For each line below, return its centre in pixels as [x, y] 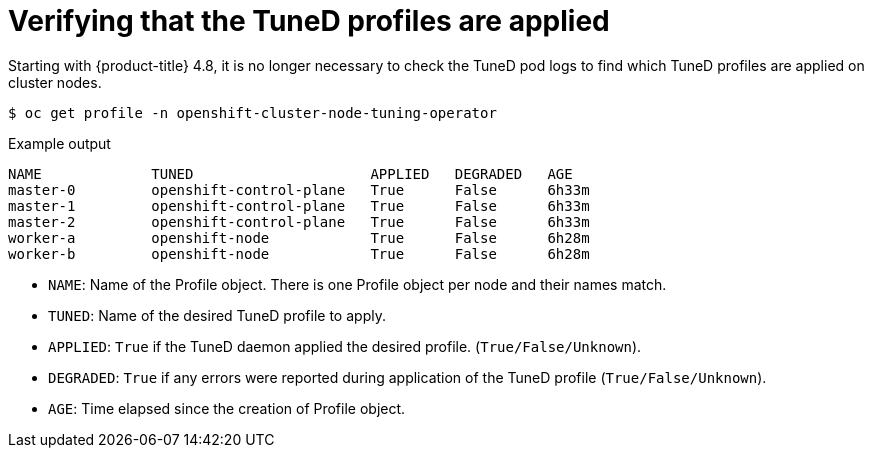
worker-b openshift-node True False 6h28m [299, 253]
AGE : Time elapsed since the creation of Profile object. [227, 408]
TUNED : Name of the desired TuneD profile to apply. [217, 315]
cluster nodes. [55, 82]
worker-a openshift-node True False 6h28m [299, 237]
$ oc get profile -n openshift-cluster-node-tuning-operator [252, 112]
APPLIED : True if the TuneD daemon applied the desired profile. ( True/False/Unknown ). [345, 346]
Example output [59, 143]
